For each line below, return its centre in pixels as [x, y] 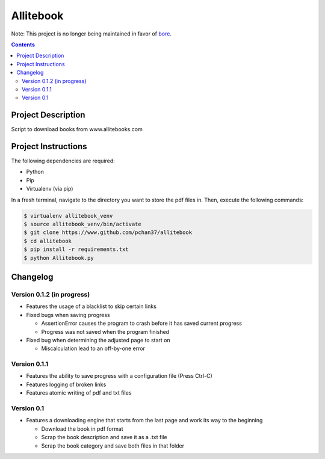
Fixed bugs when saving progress [68, 315]
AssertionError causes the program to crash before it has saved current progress [141, 323]
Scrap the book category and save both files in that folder [113, 446]
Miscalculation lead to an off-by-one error [93, 348]
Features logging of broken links [66, 384]
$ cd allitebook [48, 241]
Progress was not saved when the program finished [105, 331]
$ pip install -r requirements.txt [76, 249]
